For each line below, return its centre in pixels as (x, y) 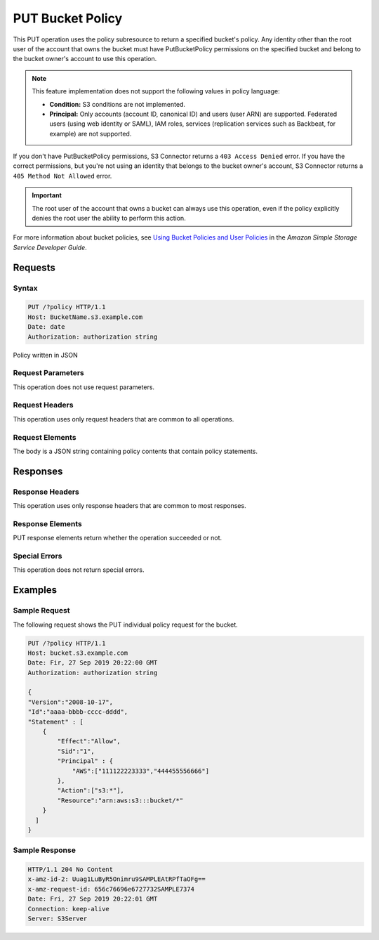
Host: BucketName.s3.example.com (85, 317)
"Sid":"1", (76, 751)
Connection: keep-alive (69, 909)
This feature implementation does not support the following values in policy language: (156, 91)
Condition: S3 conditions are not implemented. (118, 104)
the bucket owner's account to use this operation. (85, 59)
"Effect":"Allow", (89, 742)
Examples (35, 590)
